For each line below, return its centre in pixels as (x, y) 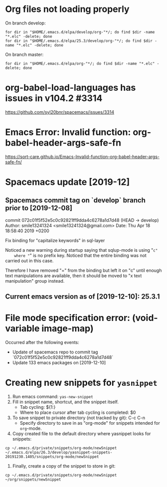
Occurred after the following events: (42, 342)
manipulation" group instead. (35, 281)
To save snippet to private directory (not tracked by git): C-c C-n (79, 418)
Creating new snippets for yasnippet (82, 383)
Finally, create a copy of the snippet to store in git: (64, 466)
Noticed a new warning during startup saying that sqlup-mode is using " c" (82, 250)
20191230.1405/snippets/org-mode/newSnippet (52, 457)
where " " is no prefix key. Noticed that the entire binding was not (81, 255)
